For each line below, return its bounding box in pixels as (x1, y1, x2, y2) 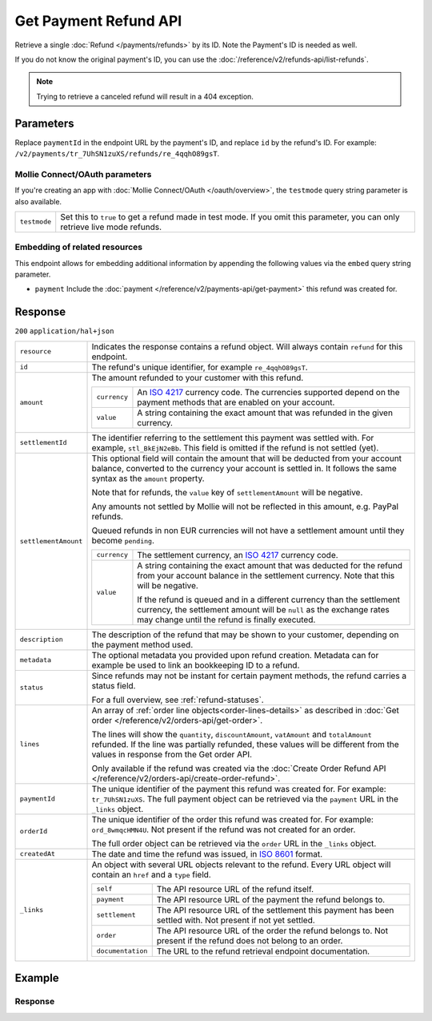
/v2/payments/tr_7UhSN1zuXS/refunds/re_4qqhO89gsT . (14, 149, 220, 159)
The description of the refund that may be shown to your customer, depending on (91, 629, 399, 640)
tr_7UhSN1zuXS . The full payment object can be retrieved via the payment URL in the (91, 793, 399, 805)
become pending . (91, 535, 155, 546)
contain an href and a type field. (91, 869, 211, 880)
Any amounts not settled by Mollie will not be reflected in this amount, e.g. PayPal (91, 501, 399, 512)
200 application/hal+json (14, 327, 114, 336)
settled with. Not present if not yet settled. (156, 914, 315, 926)
